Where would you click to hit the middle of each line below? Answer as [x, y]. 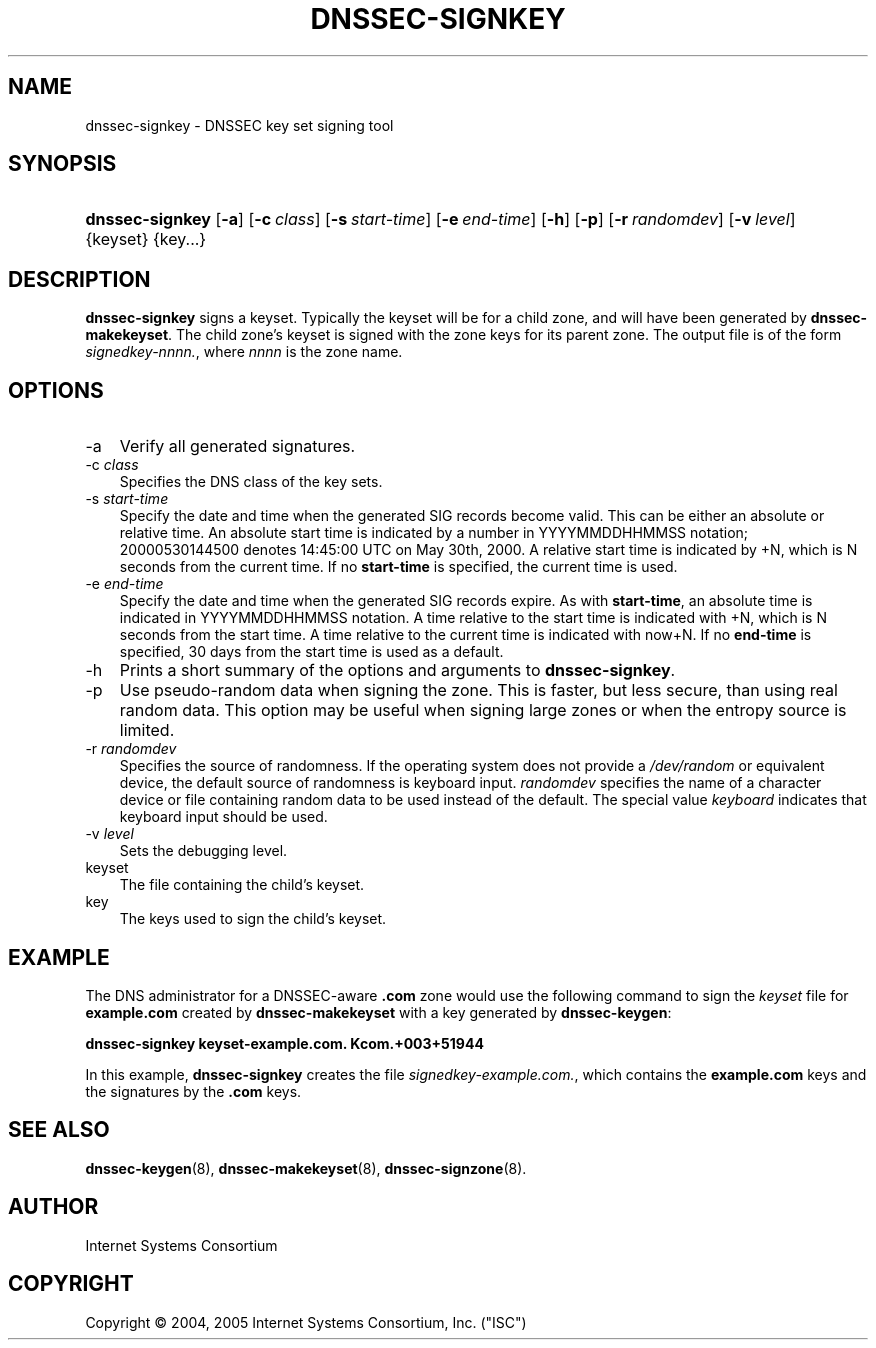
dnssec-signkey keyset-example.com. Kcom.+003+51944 [284, 1043]
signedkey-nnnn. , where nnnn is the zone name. [244, 352]
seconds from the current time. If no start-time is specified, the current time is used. [398, 567]
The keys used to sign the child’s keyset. [253, 919]
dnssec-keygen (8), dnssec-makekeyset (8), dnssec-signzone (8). [306, 1168]
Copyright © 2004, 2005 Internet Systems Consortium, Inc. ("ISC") [306, 1322]
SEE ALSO [59, 1130]
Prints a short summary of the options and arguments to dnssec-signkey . [397, 670]
